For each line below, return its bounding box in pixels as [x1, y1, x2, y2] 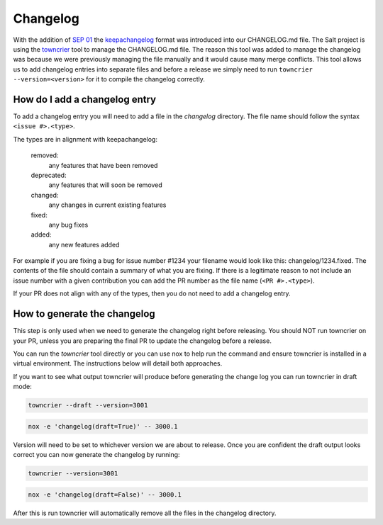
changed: [30, 191, 59, 199]
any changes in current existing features [48, 201, 167, 209]
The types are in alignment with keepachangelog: [13, 135, 157, 143]
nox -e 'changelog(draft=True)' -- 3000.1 [28, 422, 178, 430]
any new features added [48, 240, 120, 249]
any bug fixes [48, 220, 89, 229]
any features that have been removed [48, 161, 158, 169]
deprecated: [30, 171, 67, 179]
